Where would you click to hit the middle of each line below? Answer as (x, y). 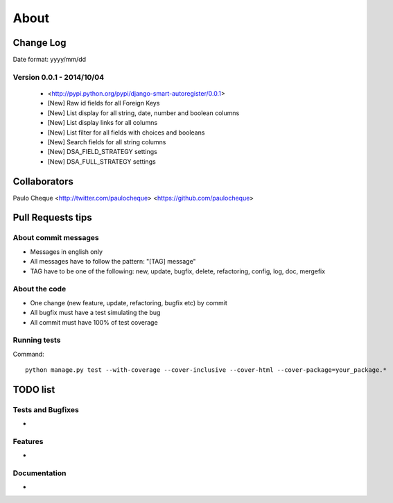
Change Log (40, 43)
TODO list (34, 390)
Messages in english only (67, 251)
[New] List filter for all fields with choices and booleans (126, 133)
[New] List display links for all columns (103, 123)
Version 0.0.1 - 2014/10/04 (59, 77)
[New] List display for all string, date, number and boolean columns (143, 113)
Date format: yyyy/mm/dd (50, 60)
